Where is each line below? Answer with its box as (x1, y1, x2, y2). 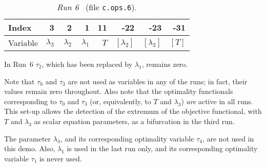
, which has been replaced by (42, 59, 133, 69)
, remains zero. (141, 59, 188, 69)
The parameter (4, 133, 51, 144)
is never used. (39, 153, 82, 163)
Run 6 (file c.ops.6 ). (56, 1, 137, 13)
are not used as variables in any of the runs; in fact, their (68, 76, 248, 86)
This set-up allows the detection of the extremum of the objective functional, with (4, 106, 262, 116)
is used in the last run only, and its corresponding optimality (67, 143, 258, 154)
